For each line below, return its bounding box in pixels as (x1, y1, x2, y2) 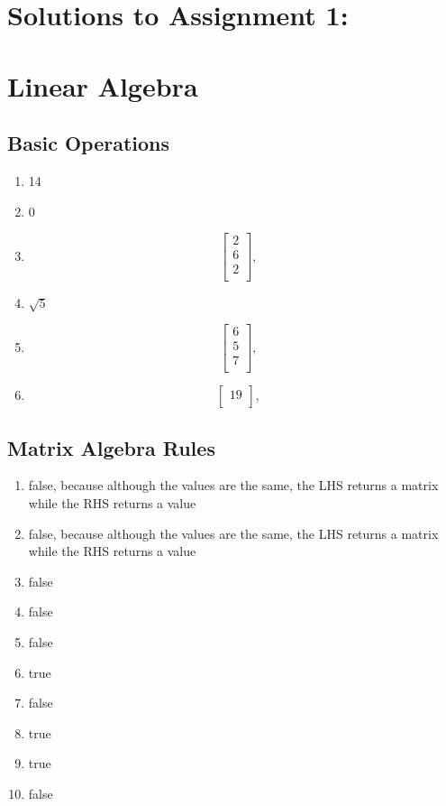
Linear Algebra (7, 67, 198, 104)
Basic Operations (7, 129, 170, 157)
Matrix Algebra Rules (7, 433, 215, 461)
